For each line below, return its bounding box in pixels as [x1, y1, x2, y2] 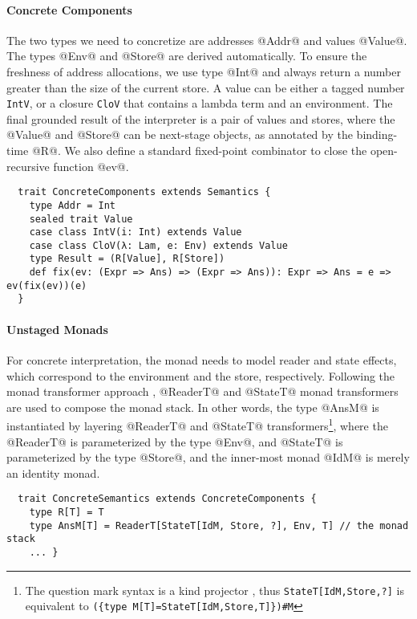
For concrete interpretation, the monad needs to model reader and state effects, [6, 351, 397, 368]
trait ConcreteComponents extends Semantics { [18, 186, 271, 198]
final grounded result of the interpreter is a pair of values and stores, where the [6, 110, 395, 127]
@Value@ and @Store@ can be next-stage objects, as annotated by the [6, 126, 353, 143]
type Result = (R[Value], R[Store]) [29, 253, 225, 265]
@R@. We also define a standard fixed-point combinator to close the [31, 142, 367, 159]
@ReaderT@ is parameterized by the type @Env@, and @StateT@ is [6, 433, 343, 450]
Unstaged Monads [6, 320, 108, 337]
